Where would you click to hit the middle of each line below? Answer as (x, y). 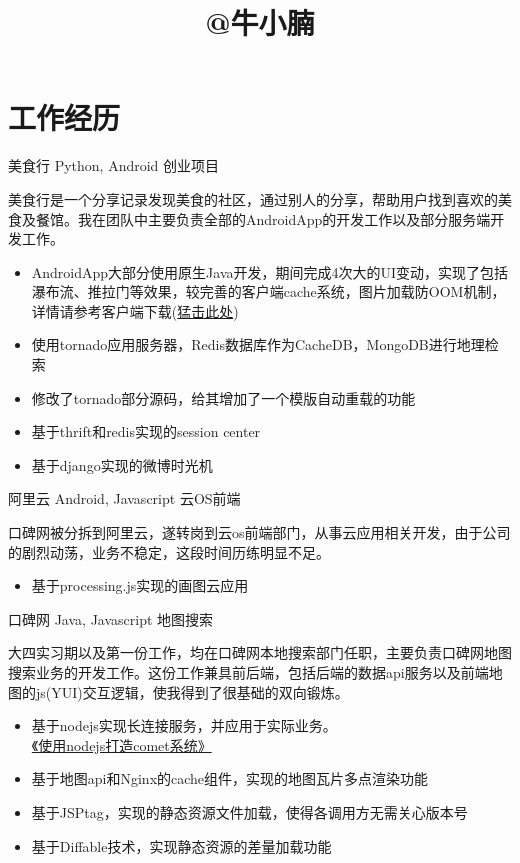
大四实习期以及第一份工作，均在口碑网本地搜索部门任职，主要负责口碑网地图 (260, 652)
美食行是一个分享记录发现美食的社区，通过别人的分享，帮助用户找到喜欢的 (253, 198)
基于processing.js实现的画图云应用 (140, 585)
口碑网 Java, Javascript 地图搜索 (111, 618)
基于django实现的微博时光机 (122, 464)
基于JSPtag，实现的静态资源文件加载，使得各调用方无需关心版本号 (249, 811)
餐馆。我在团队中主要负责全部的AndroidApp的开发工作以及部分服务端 (263, 218)
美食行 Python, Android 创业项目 (114, 165)
